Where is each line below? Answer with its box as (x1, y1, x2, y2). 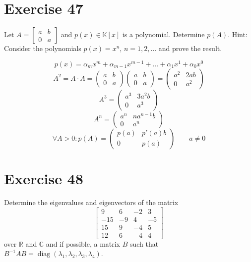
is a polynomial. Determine (122, 29, 205, 40)
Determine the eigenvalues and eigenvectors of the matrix (4, 197, 179, 207)
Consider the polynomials (4, 43, 81, 53)
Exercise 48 (4, 168, 83, 188)
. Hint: (228, 29, 248, 40)
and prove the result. (158, 43, 222, 53)
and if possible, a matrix (46, 238, 121, 249)
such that (129, 238, 159, 249)
